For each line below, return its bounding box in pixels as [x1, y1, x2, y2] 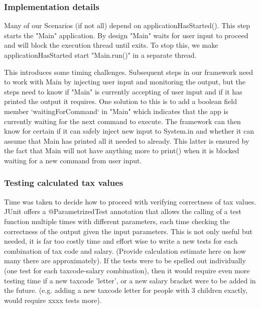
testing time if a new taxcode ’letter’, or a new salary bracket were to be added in [4, 275, 256, 285]
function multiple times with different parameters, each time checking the [4, 216, 230, 226]
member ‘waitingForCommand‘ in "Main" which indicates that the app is [4, 106, 228, 116]
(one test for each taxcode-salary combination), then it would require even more [4, 265, 250, 275]
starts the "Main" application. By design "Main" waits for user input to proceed [4, 30, 248, 40]
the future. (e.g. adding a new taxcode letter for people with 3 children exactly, [4, 285, 248, 295]
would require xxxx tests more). [4, 294, 102, 305]
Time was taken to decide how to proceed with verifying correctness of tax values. [4, 196, 256, 207]
